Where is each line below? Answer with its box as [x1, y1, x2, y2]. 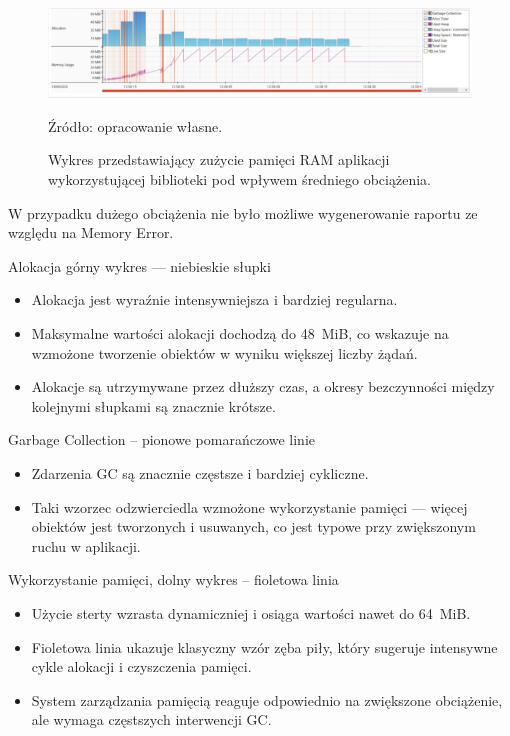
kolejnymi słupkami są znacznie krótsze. [31, 395, 276, 416]
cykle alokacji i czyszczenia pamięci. [31, 656, 252, 677]
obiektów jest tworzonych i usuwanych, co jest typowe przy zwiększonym [31, 516, 476, 537]
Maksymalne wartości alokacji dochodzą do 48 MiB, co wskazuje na [31, 323, 449, 344]
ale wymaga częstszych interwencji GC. [31, 709, 272, 730]
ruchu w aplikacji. [31, 535, 141, 556]
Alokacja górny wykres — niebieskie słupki [8, 255, 271, 276]
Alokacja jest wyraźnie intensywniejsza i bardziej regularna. [31, 289, 398, 310]
